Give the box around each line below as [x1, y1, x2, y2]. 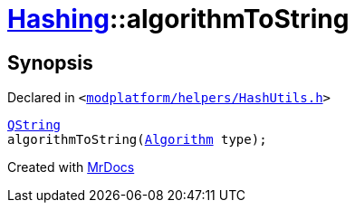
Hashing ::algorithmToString [7, 4, 350, 34]
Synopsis [7, 51, 93, 74]
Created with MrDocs [7, 159, 135, 176]
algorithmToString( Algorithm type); [7, 132, 267, 148]
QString [7, 118, 62, 133]
